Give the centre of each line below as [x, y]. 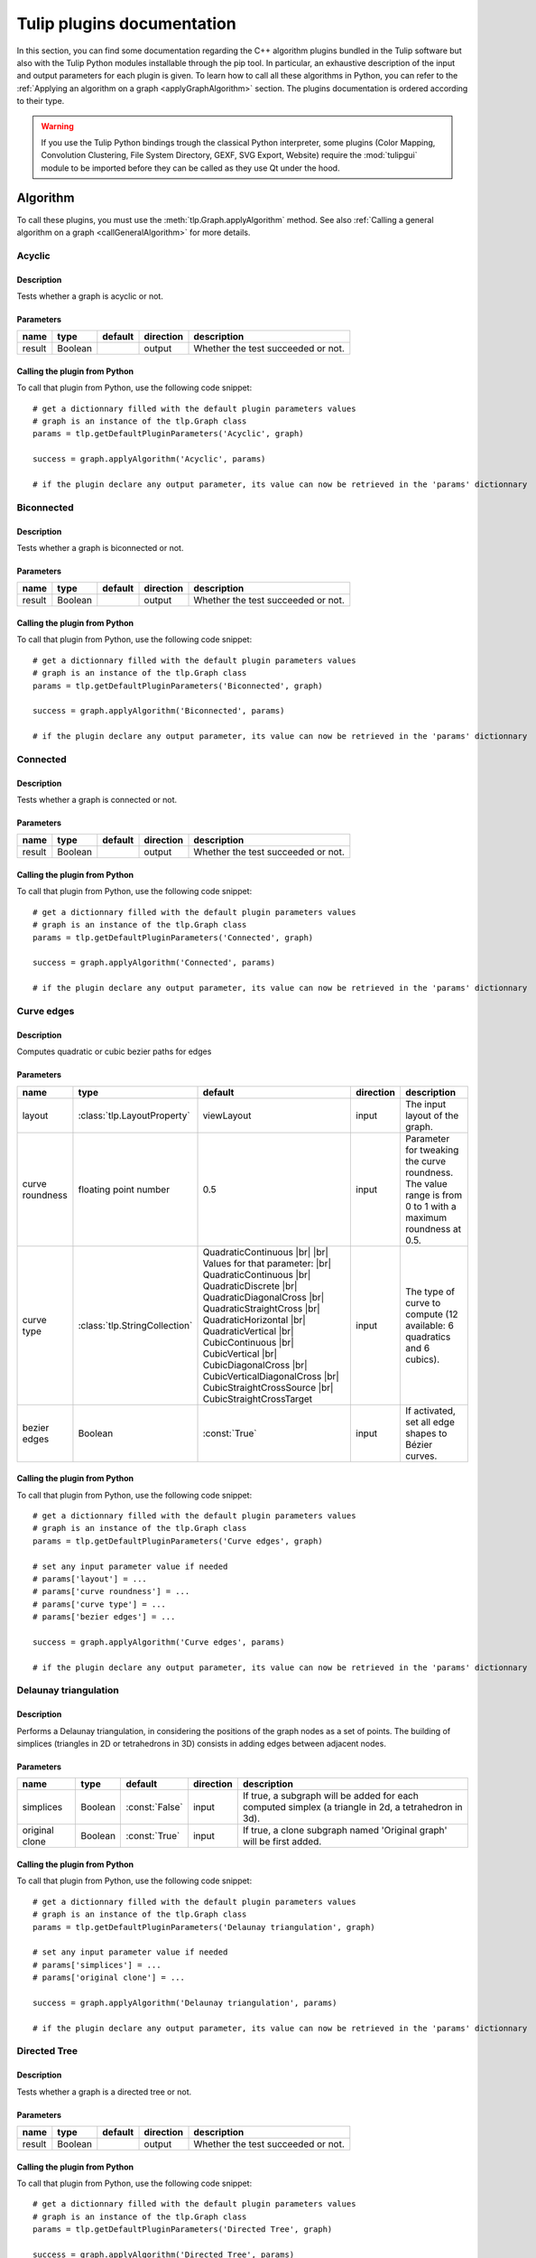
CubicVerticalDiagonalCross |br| [271, 1376]
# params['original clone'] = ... [109, 1978]
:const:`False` [155, 1807]
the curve [425, 1161]
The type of [430, 1292]
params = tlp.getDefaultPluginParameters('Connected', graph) [173, 938]
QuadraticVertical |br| [248, 1330]
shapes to [426, 1433]
